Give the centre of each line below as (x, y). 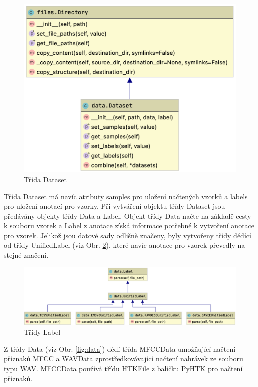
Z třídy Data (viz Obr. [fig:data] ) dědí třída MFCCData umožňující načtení (120, 349)
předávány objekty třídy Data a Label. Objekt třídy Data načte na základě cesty (128, 216)
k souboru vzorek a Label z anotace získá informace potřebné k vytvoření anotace (129, 226)
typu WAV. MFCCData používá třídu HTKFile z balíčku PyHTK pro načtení (123, 368)
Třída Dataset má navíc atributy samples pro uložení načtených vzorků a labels (126, 196)
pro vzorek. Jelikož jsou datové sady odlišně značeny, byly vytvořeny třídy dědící (128, 235)
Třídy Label (42, 332)
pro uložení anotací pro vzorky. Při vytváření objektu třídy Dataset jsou (115, 206)
